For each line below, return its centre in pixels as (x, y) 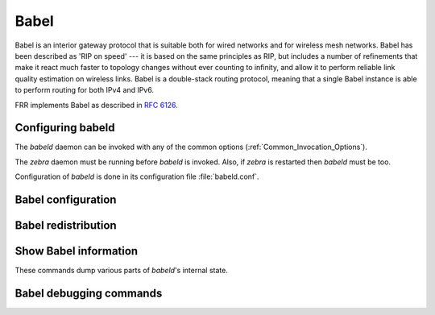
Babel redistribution (66, 226)
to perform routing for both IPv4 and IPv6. (85, 90)
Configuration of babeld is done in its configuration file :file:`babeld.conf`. (137, 176)
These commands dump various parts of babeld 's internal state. (122, 271)
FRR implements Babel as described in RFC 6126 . (97, 105)
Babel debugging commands (89, 293)
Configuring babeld (65, 128)
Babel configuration (66, 200)
